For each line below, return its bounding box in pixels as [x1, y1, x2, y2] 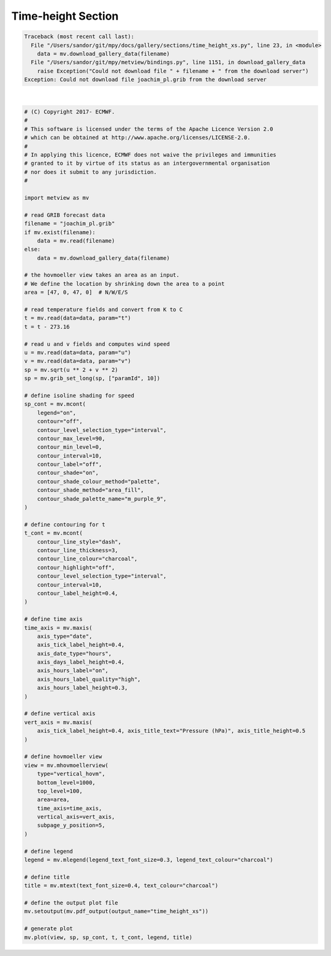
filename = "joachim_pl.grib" [24, 220, 115, 227]
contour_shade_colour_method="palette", [37, 478, 161, 485]
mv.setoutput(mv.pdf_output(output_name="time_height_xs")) [24, 908, 209, 915]
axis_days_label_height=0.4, [37, 659, 125, 666]
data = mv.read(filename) [37, 237, 115, 244]
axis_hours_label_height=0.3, [37, 684, 128, 691]
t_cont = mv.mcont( [24, 530, 83, 537]
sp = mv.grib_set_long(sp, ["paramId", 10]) [24, 375, 161, 382]
